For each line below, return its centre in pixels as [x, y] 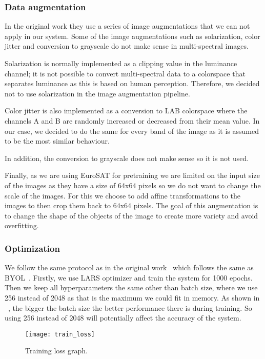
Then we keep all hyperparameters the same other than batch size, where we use [131, 287]
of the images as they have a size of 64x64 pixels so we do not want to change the [133, 185]
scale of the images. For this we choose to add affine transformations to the [123, 195]
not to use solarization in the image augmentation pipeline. [97, 93]
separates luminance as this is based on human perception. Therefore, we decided [132, 83]
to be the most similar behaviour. [57, 141]
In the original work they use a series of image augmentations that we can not [127, 26]
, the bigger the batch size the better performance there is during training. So [130, 307]
